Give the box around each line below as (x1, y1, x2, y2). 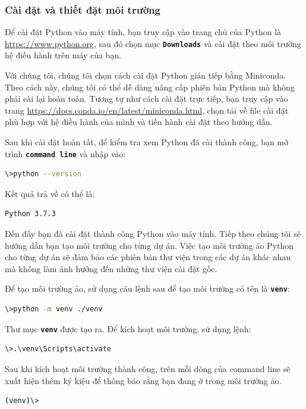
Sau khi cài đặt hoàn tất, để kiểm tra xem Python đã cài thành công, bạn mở (5, 136, 289, 148)
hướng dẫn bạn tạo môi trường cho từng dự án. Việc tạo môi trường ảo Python (5, 239, 294, 251)
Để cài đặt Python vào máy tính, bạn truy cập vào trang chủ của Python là (5, 26, 282, 38)
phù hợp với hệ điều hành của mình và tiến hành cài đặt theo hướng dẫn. (5, 115, 273, 128)
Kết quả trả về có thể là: (5, 187, 95, 199)
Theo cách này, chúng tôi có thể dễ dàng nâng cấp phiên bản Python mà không (5, 80, 295, 93)
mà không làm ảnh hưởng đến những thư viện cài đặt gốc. (5, 262, 217, 274)
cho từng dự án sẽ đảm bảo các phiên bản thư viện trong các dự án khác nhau (5, 251, 291, 263)
